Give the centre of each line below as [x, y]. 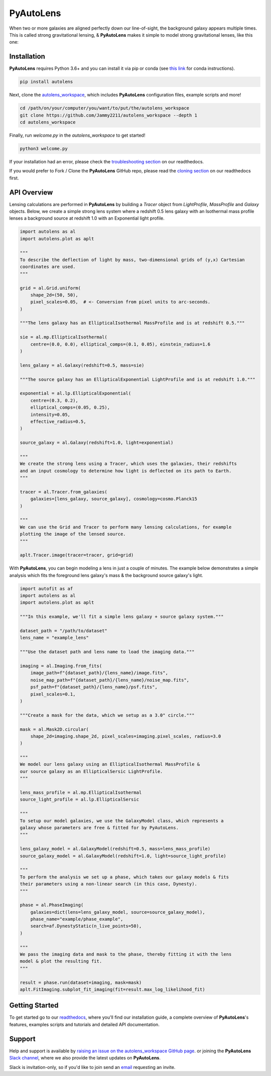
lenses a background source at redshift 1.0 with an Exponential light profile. [87, 218]
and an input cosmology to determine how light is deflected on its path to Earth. [126, 471]
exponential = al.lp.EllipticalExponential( [76, 394]
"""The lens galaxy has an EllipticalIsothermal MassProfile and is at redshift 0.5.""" [132, 323]
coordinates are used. [48, 267]
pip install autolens [46, 82]
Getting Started [34, 1005]
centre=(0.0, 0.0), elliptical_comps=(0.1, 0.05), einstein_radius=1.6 [120, 344]
